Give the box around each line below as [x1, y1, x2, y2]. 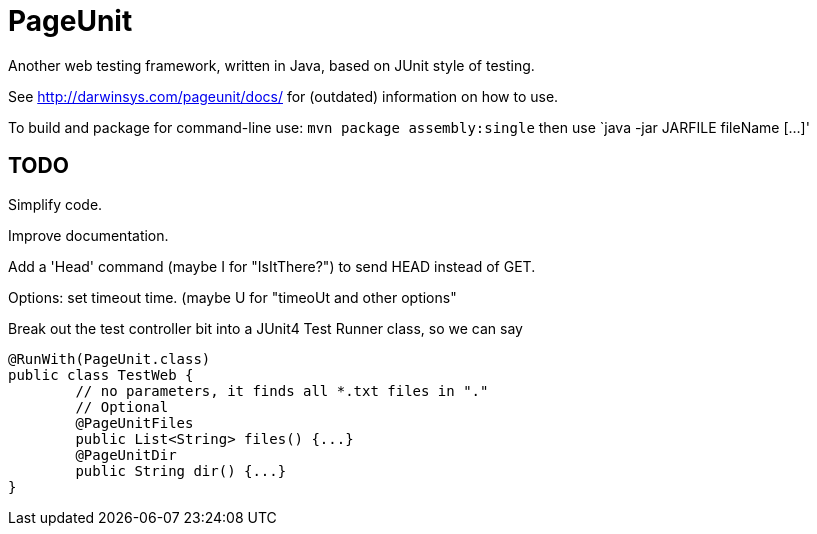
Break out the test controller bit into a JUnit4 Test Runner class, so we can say [8, 319, 523, 337]
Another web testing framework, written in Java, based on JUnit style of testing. [8, 56, 535, 74]
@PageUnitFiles [75, 414, 194, 431]
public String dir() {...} [75, 462, 287, 479]
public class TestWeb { [8, 366, 194, 383]
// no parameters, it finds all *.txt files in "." [75, 382, 489, 399]
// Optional [75, 398, 169, 415]
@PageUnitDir [75, 446, 177, 463]
